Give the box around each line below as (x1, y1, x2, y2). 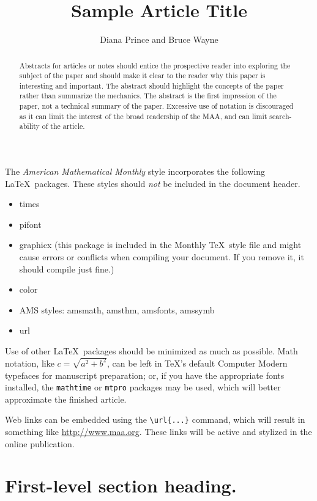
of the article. (42, 121, 85, 131)
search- (269, 111, 292, 121)
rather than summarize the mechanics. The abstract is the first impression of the (19, 90, 277, 101)
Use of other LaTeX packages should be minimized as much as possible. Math (5, 345, 298, 357)
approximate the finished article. (5, 392, 127, 405)
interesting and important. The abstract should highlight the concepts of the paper (19, 80, 284, 90)
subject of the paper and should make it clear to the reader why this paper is (19, 70, 266, 81)
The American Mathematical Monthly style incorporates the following (5, 165, 265, 178)
